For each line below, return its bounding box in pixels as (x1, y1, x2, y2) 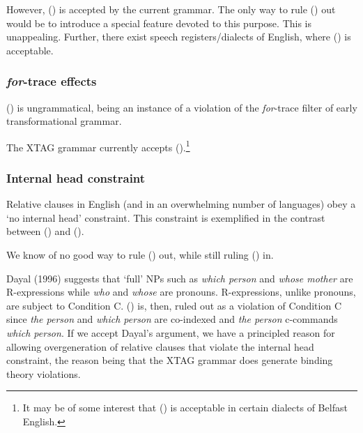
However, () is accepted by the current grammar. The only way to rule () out (6, 2, 336, 16)
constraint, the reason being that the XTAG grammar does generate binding (6, 353, 333, 367)
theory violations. (6, 366, 81, 381)
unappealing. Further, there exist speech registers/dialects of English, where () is (6, 29, 351, 44)
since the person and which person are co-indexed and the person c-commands (6, 312, 338, 326)
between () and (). (6, 224, 84, 238)
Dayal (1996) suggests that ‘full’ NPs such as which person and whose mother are (6, 271, 353, 285)
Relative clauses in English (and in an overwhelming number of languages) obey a (6, 197, 356, 211)
